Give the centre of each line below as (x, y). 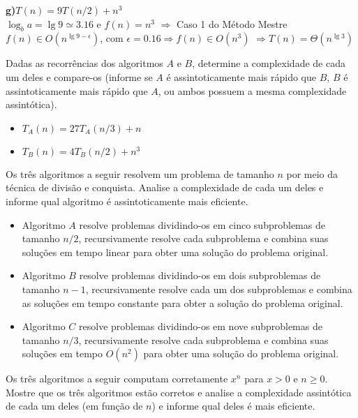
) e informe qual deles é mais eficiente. (233, 406)
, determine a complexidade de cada (269, 63)
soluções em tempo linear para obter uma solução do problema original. (175, 252)
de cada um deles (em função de (74, 406)
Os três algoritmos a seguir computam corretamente (117, 379)
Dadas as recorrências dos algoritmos (84, 63)
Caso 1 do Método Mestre (232, 23)
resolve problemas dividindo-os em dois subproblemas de (200, 275)
